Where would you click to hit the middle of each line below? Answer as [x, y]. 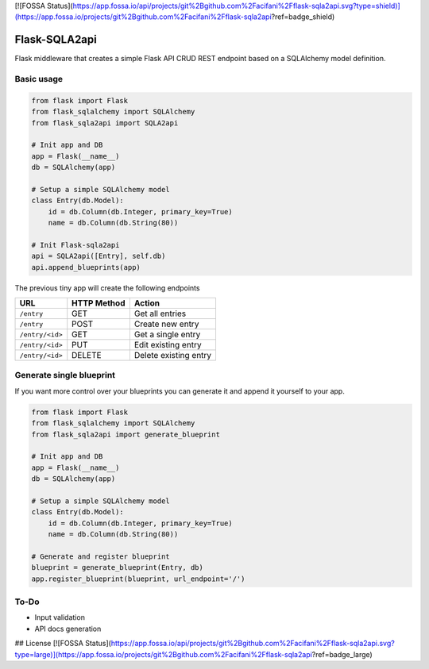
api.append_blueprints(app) [86, 267]
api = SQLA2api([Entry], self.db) [99, 256]
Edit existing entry [168, 345]
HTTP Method [99, 303]
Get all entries [160, 313]
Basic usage [39, 79]
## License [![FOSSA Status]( [63, 644]
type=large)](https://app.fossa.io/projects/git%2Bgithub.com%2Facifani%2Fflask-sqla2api [164, 654]
